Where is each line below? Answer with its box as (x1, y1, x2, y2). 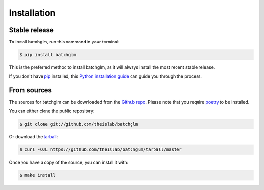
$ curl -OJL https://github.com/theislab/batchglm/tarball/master (19, 147, 182, 152)
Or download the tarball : (9, 133, 58, 139)
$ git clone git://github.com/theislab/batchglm (19, 121, 138, 127)
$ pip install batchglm (19, 52, 77, 58)
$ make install (19, 172, 56, 178)
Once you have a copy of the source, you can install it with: (9, 159, 129, 165)
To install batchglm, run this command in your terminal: (9, 39, 120, 45)
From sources (9, 86, 52, 95)
